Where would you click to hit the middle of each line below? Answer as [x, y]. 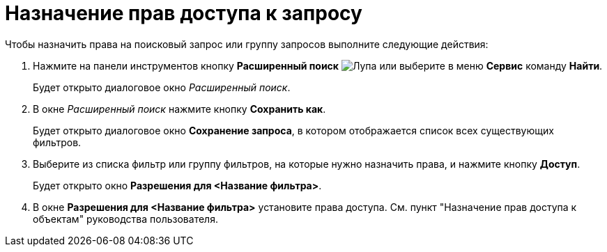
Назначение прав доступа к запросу [184, 13]
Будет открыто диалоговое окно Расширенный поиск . [162, 87]
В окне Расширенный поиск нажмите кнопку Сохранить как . [179, 109]
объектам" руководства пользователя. [125, 219]
